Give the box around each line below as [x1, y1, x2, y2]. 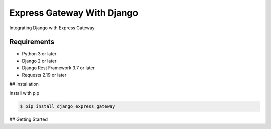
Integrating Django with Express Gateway [9, 25, 95, 31]
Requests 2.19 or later [22, 72, 67, 78]
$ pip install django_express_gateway [20, 104, 115, 109]
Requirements [9, 38, 55, 46]
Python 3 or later [22, 51, 57, 57]
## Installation [9, 81, 39, 87]
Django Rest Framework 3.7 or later [22, 65, 95, 71]
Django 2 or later [22, 58, 57, 64]
